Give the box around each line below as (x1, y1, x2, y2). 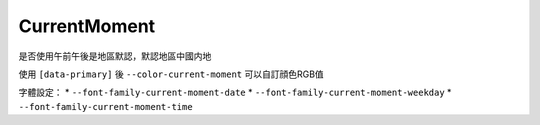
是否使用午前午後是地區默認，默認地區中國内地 (18, 50, 212, 62)
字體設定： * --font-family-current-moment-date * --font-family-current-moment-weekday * (18, 86, 452, 99)
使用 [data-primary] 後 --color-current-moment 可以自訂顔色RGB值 (18, 68, 324, 80)
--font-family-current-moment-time (18, 101, 194, 112)
